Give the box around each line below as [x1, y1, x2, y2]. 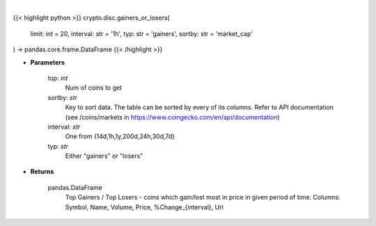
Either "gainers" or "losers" [65, 152, 143, 160]
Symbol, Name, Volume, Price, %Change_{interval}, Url [65, 202, 224, 211]
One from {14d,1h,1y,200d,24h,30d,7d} [65, 132, 175, 140]
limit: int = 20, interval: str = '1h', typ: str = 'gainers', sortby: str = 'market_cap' [30, 29, 253, 38]
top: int [47, 74, 68, 82]
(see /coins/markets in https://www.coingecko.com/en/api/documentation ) [65, 113, 280, 121]
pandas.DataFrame [47, 183, 102, 191]
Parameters [30, 58, 65, 66]
